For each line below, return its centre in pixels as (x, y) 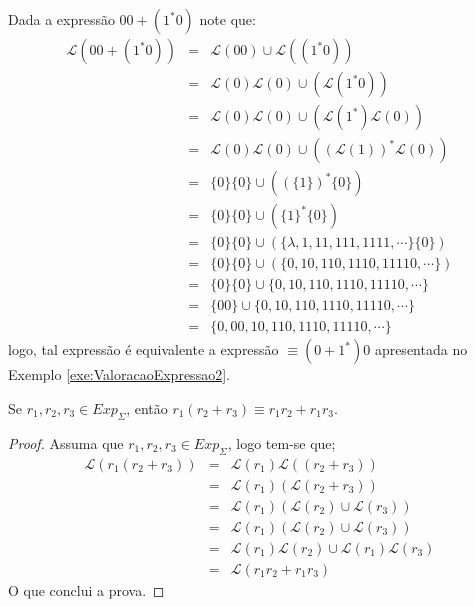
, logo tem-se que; (281, 442)
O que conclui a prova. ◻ (86, 589)
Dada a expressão (61, 19)
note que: (227, 19)
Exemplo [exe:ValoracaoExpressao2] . (119, 374)
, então (147, 407)
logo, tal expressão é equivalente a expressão (143, 349)
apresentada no (421, 349)
